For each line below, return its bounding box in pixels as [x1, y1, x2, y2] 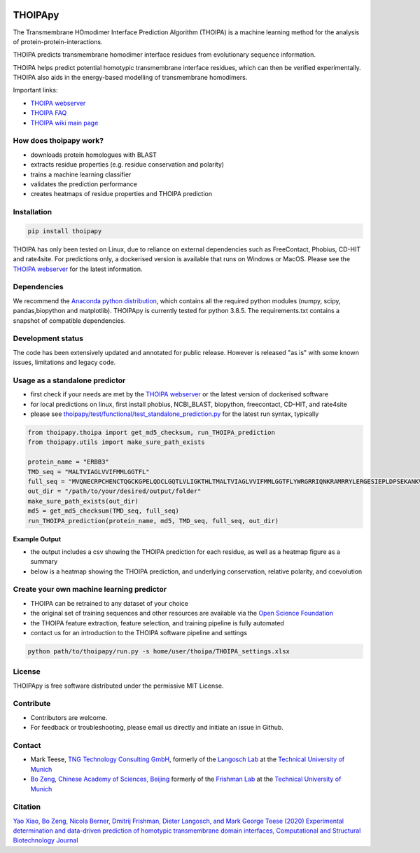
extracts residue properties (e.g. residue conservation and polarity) [30, 160, 224, 169]
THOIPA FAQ [30, 109, 67, 117]
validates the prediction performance [30, 179, 138, 188]
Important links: [13, 86, 58, 95]
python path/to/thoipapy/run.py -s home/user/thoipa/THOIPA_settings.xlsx [27, 647, 290, 655]
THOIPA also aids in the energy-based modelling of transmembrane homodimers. [13, 74, 248, 82]
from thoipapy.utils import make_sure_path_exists [27, 438, 206, 446]
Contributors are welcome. [30, 713, 108, 721]
